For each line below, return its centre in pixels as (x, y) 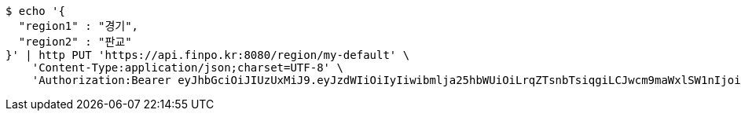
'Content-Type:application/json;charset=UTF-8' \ (187, 68)
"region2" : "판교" (75, 42)
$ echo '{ (35, 11)
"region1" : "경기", (79, 26)
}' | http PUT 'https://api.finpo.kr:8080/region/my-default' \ (208, 55)
